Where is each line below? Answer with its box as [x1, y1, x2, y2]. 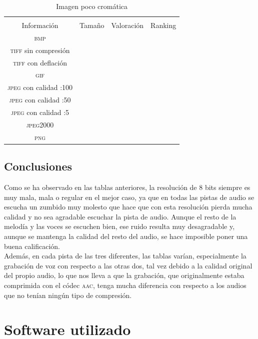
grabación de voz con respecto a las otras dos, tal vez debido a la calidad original [4, 260, 252, 270]
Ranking [150, 20, 176, 30]
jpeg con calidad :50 [9, 94, 71, 105]
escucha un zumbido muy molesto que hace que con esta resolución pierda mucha [4, 201, 252, 212]
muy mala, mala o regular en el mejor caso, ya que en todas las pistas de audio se [4, 191, 254, 202]
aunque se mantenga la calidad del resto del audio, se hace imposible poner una [4, 230, 248, 241]
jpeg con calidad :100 [7, 82, 73, 92]
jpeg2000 [26, 119, 54, 129]
